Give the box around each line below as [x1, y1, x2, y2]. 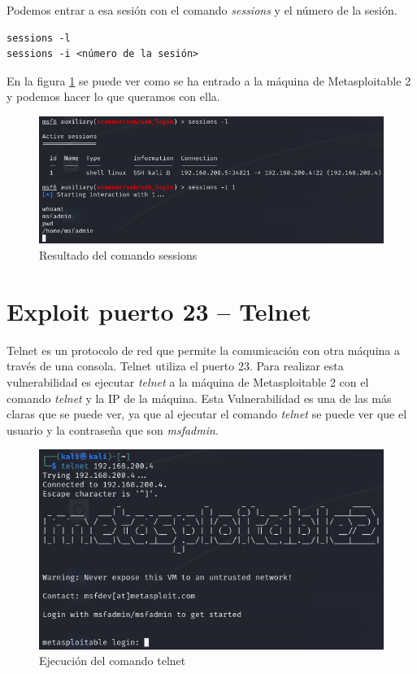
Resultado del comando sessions [39, 247, 198, 264]
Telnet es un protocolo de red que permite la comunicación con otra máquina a [7, 341, 400, 358]
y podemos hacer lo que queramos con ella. [7, 88, 220, 105]
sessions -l [7, 32, 71, 44]
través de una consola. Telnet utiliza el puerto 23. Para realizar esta [7, 357, 344, 374]
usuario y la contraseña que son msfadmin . [7, 421, 219, 438]
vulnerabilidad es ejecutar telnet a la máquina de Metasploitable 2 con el [7, 373, 369, 390]
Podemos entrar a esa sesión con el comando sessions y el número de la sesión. [7, 2, 397, 18]
